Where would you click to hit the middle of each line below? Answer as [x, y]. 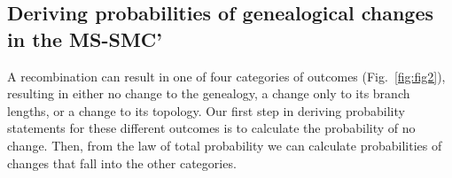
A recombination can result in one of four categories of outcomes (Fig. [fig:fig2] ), [226, 76]
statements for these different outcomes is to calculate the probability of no [211, 128]
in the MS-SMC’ [85, 39]
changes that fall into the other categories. [122, 163]
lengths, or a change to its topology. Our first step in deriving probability [206, 110]
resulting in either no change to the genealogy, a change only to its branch [209, 93]
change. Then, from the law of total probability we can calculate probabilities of [225, 145]
